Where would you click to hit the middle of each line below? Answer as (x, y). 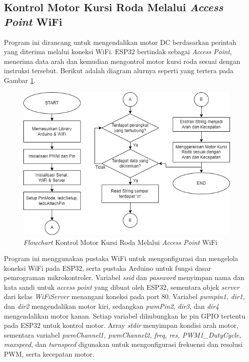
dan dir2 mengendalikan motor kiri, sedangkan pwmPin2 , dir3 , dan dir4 (112, 306)
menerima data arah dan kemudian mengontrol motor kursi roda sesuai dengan (122, 61)
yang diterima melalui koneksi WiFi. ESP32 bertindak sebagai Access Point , (118, 51)
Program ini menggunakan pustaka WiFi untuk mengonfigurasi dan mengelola (121, 258)
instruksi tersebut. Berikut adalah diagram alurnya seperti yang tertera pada (119, 70)
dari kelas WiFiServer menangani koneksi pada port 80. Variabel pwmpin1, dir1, (124, 296)
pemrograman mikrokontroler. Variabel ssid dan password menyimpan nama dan (124, 277)
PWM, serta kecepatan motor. (49, 354)
